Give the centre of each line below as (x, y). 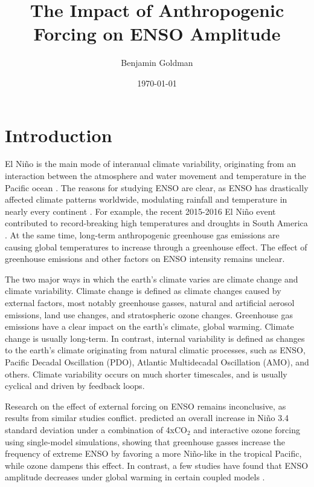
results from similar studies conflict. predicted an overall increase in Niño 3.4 (147, 418)
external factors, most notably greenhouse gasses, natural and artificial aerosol (150, 302)
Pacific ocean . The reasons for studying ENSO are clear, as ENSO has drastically (157, 187)
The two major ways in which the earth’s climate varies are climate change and (152, 279)
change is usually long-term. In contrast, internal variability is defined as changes (155, 338)
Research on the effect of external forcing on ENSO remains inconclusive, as (146, 406)
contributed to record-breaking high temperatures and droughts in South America (156, 223)
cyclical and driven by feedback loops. (75, 386)
